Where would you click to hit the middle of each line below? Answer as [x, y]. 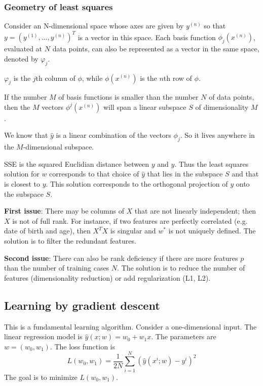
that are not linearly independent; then [195, 211]
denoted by [21, 58]
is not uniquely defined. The [212, 231]
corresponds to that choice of [94, 174]
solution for [22, 174]
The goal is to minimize [41, 377]
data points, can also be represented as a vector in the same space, [156, 49]
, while [92, 78]
